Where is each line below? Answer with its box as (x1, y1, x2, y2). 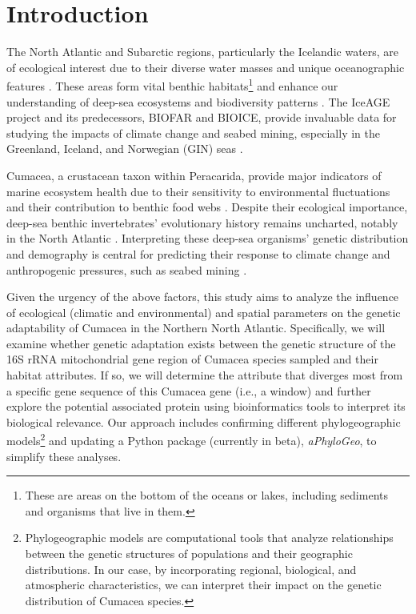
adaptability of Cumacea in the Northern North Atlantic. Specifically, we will (6, 319, 386, 336)
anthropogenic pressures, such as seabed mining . (6, 261, 247, 278)
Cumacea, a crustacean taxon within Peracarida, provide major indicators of (6, 167, 382, 183)
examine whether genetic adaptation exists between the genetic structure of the (6, 335, 396, 351)
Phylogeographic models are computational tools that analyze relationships (25, 529, 394, 546)
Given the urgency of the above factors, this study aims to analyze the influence (6, 288, 399, 305)
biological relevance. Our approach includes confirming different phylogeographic (6, 413, 401, 430)
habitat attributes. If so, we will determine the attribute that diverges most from (6, 367, 403, 383)
